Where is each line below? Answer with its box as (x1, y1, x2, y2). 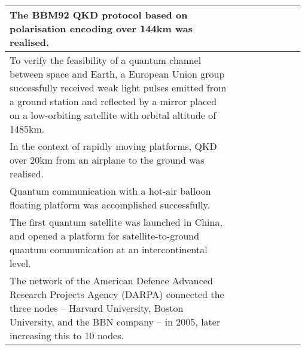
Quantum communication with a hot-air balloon (10, 184, 211, 198)
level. (10, 256, 31, 270)
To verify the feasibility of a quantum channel (10, 53, 202, 67)
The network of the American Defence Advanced (10, 274, 213, 287)
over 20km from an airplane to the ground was (10, 153, 205, 167)
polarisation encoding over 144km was (10, 22, 193, 35)
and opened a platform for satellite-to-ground (10, 229, 200, 242)
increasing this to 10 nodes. (10, 328, 124, 342)
